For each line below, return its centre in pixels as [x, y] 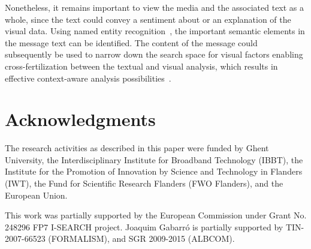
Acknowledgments [80, 119]
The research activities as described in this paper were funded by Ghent [137, 148]
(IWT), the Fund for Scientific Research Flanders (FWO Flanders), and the [144, 183]
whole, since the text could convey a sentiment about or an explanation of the [148, 19]
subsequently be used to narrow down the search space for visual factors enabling [154, 54]
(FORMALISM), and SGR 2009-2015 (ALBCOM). [141, 238]
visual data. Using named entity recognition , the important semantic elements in [155, 31]
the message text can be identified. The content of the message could [131, 42]
